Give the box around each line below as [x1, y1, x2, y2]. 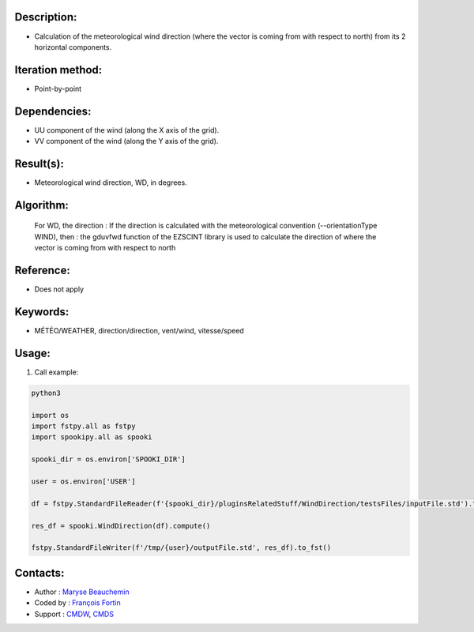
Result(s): [14, 156, 65, 170]
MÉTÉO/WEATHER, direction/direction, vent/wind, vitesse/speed [34, 326, 244, 336]
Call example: [34, 367, 79, 377]
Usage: [14, 346, 51, 359]
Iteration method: [14, 63, 103, 77]
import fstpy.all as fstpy [31, 422, 136, 431]
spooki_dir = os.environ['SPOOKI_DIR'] [31, 455, 186, 464]
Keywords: [14, 305, 70, 318]
